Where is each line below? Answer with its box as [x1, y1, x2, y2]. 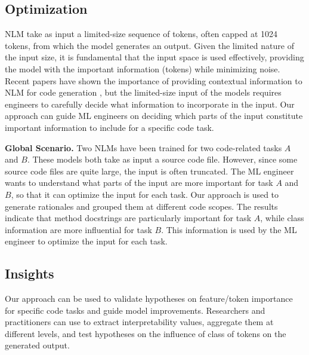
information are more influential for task [5, 223, 152, 235]
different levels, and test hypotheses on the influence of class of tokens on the [5, 327, 286, 339]
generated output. [5, 339, 70, 351]
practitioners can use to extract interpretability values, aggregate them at [5, 316, 274, 328]
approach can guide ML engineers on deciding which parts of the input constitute [5, 109, 303, 122]
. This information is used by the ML [161, 223, 297, 235]
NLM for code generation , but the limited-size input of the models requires [5, 86, 282, 99]
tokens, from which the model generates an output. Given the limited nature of [5, 39, 294, 51]
